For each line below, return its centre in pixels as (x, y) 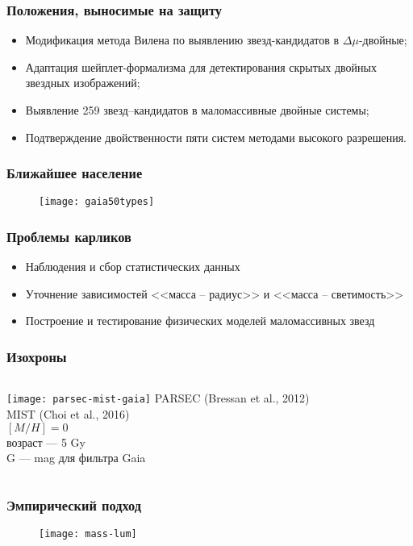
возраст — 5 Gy (46, 442)
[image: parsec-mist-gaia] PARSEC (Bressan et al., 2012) (158, 398)
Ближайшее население (75, 173)
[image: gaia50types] (97, 202)
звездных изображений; (83, 83)
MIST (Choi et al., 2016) (68, 413)
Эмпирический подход (74, 504)
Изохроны (37, 356)
